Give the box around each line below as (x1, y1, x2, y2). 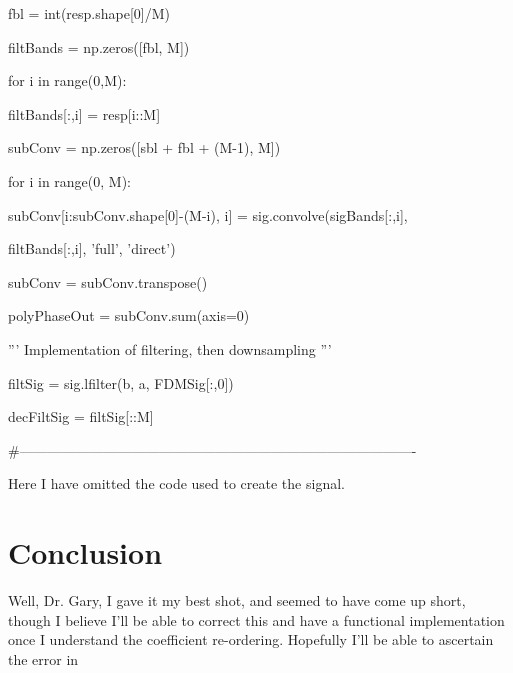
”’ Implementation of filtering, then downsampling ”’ (8, 338, 332, 359)
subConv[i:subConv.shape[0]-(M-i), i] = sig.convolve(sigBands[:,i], (8, 204, 408, 225)
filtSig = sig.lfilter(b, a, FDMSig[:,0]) (8, 372, 234, 393)
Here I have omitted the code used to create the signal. (8, 473, 345, 494)
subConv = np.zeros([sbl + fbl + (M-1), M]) (8, 137, 281, 158)
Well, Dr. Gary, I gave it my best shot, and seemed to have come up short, (8, 590, 466, 611)
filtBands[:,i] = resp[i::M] (8, 103, 161, 124)
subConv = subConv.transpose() (8, 271, 208, 292)
